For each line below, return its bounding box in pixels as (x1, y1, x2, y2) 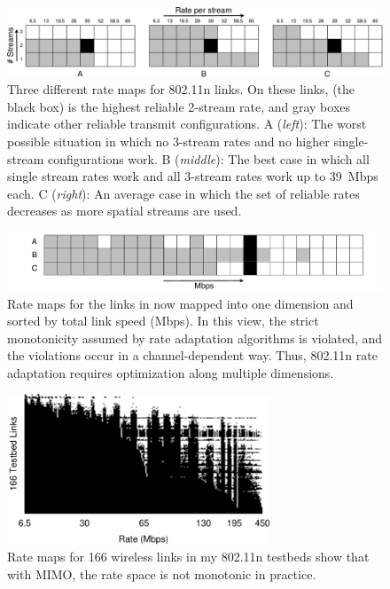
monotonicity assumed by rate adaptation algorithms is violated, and (7, 328, 383, 347)
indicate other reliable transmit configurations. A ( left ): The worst (7, 114, 367, 133)
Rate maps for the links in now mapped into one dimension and (7, 294, 354, 312)
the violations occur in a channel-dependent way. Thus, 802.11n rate (7, 346, 378, 365)
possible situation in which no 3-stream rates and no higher (7, 132, 330, 151)
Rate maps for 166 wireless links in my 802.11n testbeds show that (7, 547, 370, 566)
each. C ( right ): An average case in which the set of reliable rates (7, 184, 360, 202)
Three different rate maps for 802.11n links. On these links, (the (7, 80, 355, 98)
